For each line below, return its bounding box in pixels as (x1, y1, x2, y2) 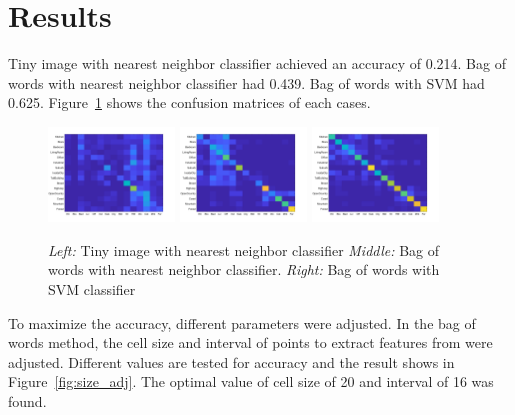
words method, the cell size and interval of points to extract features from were (8, 332, 493, 353)
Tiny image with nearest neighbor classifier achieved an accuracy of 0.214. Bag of (8, 53, 506, 74)
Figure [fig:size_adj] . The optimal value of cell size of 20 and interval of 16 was (8, 371, 494, 392)
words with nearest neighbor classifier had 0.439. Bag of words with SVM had (8, 72, 485, 93)
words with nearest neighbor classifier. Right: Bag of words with (48, 259, 440, 280)
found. (8, 391, 47, 412)
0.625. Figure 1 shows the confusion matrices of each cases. (8, 92, 371, 113)
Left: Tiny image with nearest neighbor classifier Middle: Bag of (48, 239, 440, 260)
